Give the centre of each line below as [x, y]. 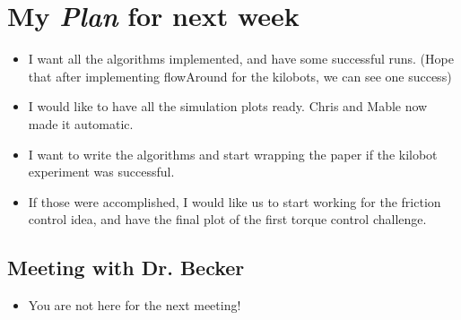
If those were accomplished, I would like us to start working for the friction [235, 201]
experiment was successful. [101, 172]
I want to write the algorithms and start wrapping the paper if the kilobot [233, 154]
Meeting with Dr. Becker [126, 268]
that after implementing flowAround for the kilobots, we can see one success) [240, 76]
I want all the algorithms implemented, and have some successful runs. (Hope [241, 59]
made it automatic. [81, 123]
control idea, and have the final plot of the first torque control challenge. [227, 219]
